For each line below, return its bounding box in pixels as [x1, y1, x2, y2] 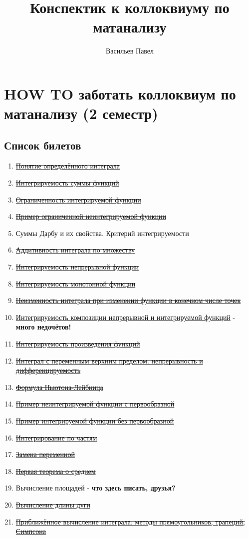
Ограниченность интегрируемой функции [15, 194, 141, 204]
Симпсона [15, 526, 46, 536]
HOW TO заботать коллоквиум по [4, 83, 236, 103]
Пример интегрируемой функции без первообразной [15, 415, 174, 425]
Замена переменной [15, 449, 75, 459]
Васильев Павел [105, 45, 154, 56]
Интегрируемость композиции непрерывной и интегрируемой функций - [15, 311, 236, 322]
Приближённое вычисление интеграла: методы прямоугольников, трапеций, [15, 516, 245, 526]
